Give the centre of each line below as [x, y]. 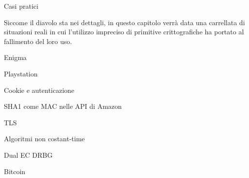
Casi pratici [21, 6]
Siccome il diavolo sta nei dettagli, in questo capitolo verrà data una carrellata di [124, 22]
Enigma [15, 57]
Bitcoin [15, 171]
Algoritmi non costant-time [44, 139]
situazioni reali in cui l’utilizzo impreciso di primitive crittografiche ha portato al [124, 32]
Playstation [21, 73]
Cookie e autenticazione [39, 90]
